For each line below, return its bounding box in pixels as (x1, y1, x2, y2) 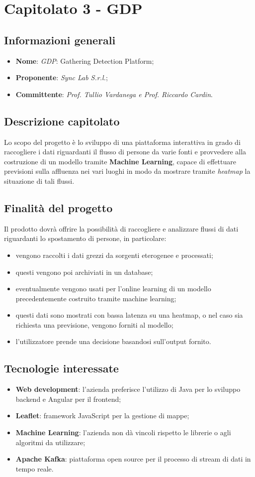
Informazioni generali (4, 32, 116, 47)
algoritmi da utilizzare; (15, 437, 85, 447)
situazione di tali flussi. (4, 175, 75, 186)
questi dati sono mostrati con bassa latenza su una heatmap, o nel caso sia (15, 310, 243, 320)
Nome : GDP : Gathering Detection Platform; (15, 55, 154, 66)
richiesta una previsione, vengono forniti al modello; (15, 319, 173, 330)
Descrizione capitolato (4, 113, 120, 128)
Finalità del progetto (4, 200, 113, 215)
